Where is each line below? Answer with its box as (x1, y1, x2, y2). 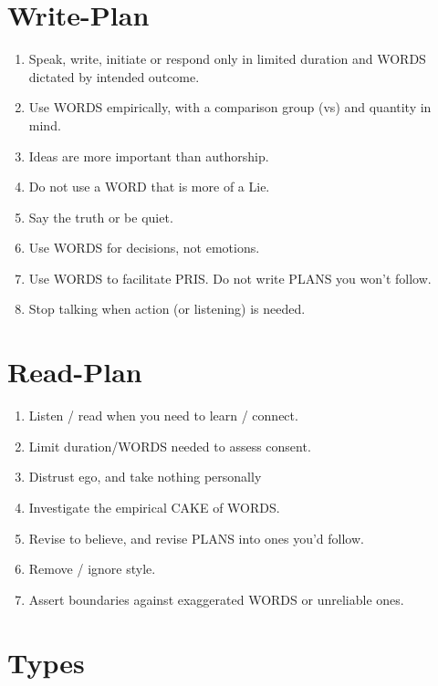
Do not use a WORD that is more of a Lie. (28, 177, 270, 196)
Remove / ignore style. (28, 559, 156, 578)
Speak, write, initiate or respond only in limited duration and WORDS (28, 49, 426, 68)
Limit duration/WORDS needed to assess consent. (28, 436, 311, 455)
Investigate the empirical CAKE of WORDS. (28, 497, 280, 516)
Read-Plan (7, 353, 142, 390)
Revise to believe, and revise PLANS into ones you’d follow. (28, 528, 364, 547)
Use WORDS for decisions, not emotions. (28, 238, 260, 257)
